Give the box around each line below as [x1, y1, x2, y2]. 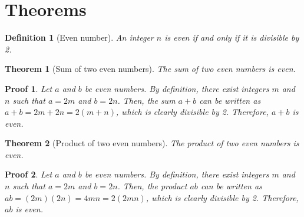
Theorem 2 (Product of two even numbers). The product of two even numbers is [5, 137, 299, 149]
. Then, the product [117, 180, 187, 192]
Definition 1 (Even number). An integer [5, 31, 154, 44]
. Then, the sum [117, 94, 176, 106]
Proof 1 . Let [5, 82, 52, 94]
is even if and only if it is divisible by [164, 31, 299, 44]
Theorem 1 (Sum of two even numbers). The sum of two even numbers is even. [5, 63, 296, 75]
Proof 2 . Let [5, 168, 52, 180]
